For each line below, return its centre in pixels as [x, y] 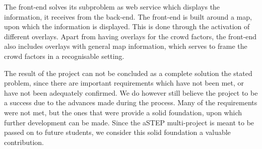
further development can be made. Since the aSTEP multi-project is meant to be [129, 122]
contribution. [24, 142]
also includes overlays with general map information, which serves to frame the [126, 46]
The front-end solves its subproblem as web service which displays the [112, 7]
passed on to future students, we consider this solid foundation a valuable [117, 132]
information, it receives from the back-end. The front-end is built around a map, [128, 16]
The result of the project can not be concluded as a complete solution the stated [128, 73]
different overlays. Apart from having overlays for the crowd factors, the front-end [130, 36]
